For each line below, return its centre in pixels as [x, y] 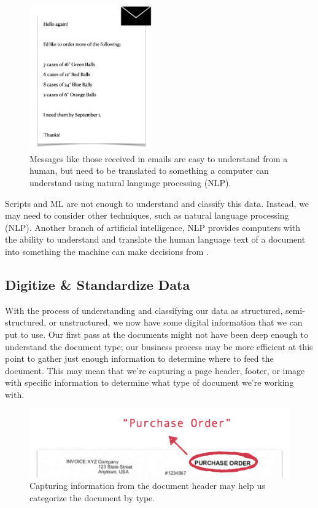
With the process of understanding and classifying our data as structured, [144, 310]
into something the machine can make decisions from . [107, 251]
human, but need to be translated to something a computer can [149, 170]
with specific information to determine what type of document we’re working [149, 382]
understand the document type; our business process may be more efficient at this [159, 346]
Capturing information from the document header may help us [147, 486]
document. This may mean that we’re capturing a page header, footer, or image [155, 370]
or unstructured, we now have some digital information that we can [176, 322]
